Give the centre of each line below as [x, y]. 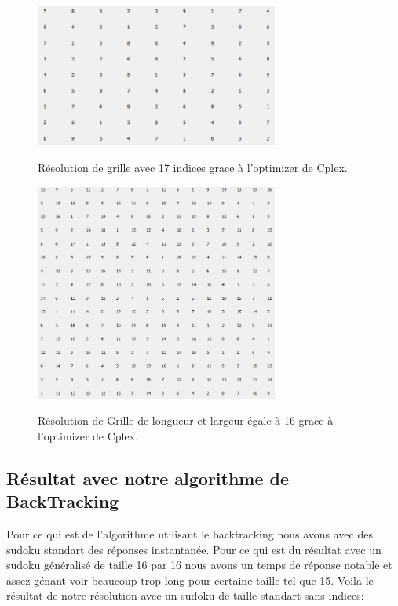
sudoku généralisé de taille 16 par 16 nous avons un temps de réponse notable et [199, 565]
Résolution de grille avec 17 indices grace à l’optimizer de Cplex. [193, 168]
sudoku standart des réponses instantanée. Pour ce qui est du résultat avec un [194, 549]
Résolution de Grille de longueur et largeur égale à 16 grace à [186, 420]
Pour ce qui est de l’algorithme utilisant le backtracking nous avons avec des [190, 534]
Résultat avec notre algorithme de [148, 478]
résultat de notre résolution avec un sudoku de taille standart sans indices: [185, 595]
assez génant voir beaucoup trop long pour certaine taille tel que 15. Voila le [190, 580]
